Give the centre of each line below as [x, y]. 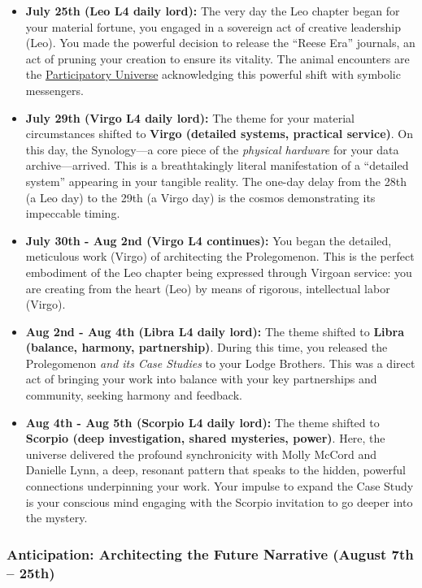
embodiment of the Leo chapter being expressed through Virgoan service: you [219, 272]
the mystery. [57, 518]
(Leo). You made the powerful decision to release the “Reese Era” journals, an [220, 43]
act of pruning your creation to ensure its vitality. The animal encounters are [218, 58]
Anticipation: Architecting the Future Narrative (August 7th [210, 553]
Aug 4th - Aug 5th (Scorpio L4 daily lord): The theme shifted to [202, 422]
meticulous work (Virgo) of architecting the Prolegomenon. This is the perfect [220, 256]
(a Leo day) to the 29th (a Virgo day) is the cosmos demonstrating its [200, 197]
